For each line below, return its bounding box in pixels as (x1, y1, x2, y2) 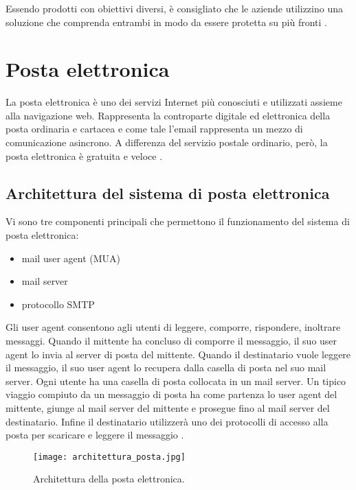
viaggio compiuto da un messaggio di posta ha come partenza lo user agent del (5, 387, 337, 401)
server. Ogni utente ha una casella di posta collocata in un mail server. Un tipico (5, 373, 346, 388)
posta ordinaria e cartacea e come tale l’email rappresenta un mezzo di (5, 121, 303, 136)
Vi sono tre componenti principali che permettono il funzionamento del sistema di (5, 214, 350, 229)
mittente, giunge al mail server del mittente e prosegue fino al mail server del (5, 400, 330, 415)
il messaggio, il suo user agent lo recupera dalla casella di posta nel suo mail (5, 360, 326, 375)
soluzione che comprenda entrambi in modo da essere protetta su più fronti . (5, 14, 327, 29)
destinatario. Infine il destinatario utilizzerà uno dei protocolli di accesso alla (5, 414, 329, 428)
